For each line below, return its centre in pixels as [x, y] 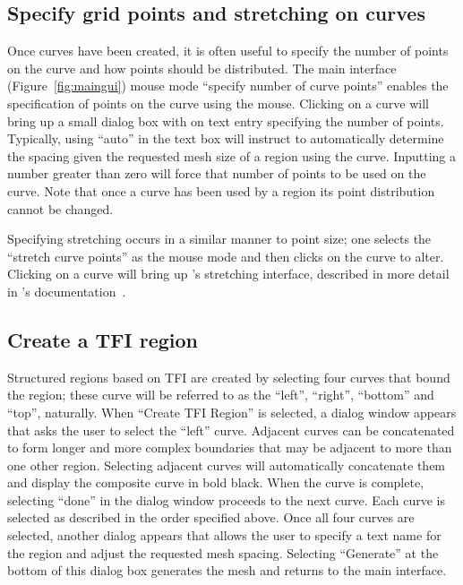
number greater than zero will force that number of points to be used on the [217, 173]
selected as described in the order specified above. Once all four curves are [211, 517]
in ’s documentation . [67, 291]
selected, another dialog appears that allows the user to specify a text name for [224, 535]
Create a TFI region [103, 339]
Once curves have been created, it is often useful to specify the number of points [228, 51]
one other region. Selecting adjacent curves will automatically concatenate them [227, 465]
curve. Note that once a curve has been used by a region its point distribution [221, 190]
